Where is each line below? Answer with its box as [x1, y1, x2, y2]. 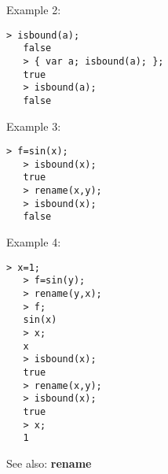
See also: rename [6, 454, 92, 471]
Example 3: [6, 117, 61, 134]
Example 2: [6, 2, 61, 17]
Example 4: [6, 234, 61, 250]
